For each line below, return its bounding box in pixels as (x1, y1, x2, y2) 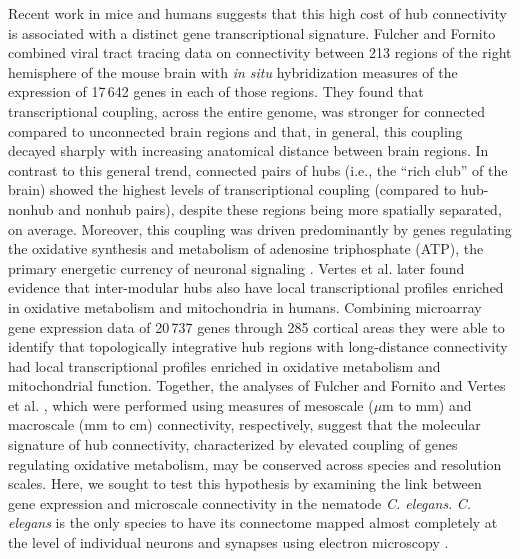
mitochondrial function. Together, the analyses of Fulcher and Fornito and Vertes (8, 375, 506, 396)
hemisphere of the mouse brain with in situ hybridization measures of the (8, 61, 458, 82)
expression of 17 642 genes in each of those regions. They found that (8, 81, 424, 102)
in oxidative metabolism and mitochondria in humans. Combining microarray (8, 296, 482, 317)
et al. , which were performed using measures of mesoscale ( (8, 394, 374, 415)
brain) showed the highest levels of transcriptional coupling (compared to (8, 179, 457, 200)
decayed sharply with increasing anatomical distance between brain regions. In (8, 140, 489, 161)
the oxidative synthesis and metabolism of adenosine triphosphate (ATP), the (8, 238, 484, 259)
